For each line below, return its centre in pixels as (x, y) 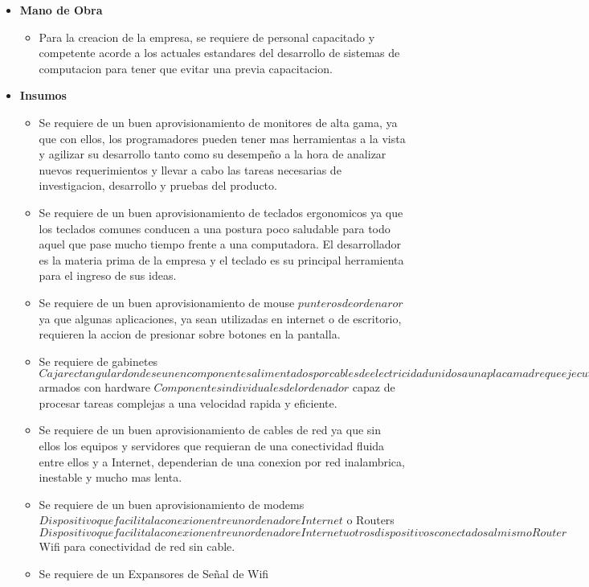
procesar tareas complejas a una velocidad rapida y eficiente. (188, 402)
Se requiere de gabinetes (98, 361)
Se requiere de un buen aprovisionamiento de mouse (167, 302)
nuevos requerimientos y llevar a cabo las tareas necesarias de (190, 169)
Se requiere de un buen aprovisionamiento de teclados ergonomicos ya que (221, 212)
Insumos (43, 95)
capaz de (374, 387)
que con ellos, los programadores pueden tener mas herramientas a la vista (222, 138)
